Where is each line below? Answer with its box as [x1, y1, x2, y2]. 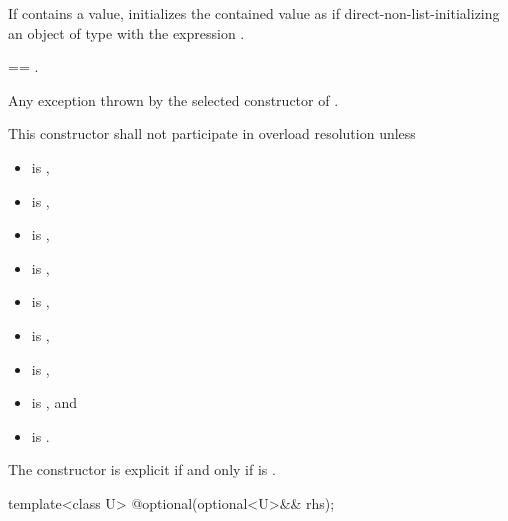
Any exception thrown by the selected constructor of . [8, 89, 339, 110]
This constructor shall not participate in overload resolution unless [8, 123, 416, 144]
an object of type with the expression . [8, 22, 245, 43]
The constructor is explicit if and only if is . [8, 459, 276, 480]
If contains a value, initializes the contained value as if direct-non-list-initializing [8, 3, 500, 23]
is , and [31, 392, 77, 413]
